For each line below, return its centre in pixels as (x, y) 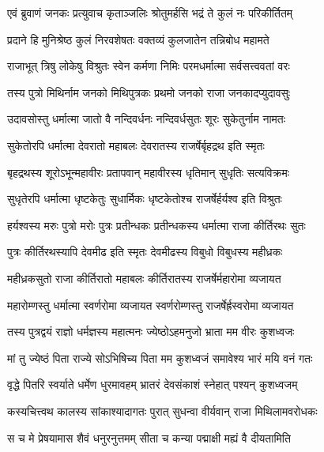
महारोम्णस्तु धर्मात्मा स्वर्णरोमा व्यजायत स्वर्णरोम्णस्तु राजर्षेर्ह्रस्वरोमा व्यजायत (151, 305)
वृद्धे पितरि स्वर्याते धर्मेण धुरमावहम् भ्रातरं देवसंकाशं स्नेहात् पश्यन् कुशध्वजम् (153, 384)
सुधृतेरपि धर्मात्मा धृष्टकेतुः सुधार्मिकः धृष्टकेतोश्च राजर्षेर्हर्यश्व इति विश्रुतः (145, 199)
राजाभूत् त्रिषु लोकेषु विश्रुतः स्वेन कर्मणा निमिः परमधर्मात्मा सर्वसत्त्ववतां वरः (149, 66)
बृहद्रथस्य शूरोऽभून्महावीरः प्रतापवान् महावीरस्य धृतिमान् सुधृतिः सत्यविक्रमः (149, 172)
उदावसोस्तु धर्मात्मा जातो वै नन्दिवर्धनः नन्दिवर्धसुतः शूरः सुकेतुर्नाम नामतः (147, 119)
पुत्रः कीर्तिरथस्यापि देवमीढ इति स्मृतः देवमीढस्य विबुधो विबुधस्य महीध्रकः (145, 252)
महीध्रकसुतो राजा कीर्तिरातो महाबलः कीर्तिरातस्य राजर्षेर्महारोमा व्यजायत (144, 278)
